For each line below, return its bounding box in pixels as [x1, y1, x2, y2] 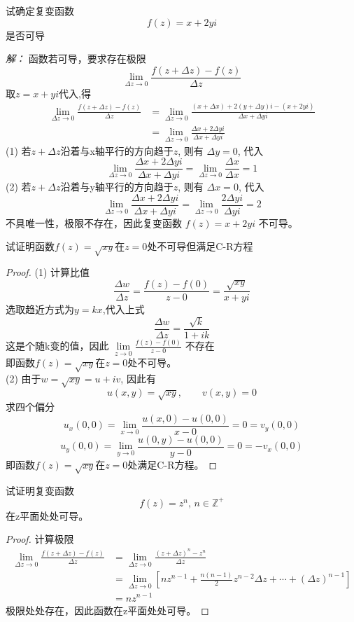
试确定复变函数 [6, 4, 74, 18]
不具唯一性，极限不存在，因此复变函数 [6, 215, 182, 230]
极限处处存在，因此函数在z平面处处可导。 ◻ [6, 602, 209, 617]
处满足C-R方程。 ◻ [127, 457, 218, 472]
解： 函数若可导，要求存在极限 [6, 51, 146, 66]
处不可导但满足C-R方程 [147, 239, 253, 254]
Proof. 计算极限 [6, 532, 74, 546]
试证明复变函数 [6, 483, 74, 497]
